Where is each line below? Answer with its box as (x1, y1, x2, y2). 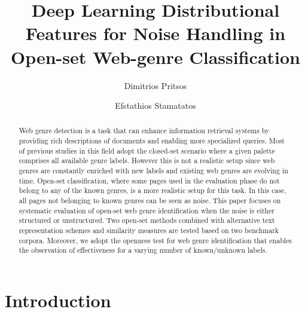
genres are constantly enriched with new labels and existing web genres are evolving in (19, 166, 288, 176)
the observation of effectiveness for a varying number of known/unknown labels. (19, 245, 267, 255)
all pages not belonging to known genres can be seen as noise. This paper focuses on (19, 195, 281, 206)
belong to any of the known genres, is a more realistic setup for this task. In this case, (19, 185, 286, 195)
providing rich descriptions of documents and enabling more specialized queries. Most (19, 136, 285, 146)
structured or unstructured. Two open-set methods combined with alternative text (19, 215, 275, 225)
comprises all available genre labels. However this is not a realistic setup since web (19, 155, 275, 166)
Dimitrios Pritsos (124, 79, 187, 91)
